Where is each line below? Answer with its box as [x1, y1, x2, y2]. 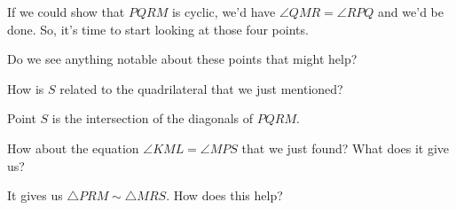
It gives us [7, 186, 63, 205]
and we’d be [378, 3, 444, 20]
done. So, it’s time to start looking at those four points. [7, 19, 309, 38]
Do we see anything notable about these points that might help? [7, 50, 358, 68]
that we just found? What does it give [241, 138, 450, 157]
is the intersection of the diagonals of [51, 109, 254, 128]
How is [7, 79, 44, 97]
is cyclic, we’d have [171, 3, 276, 20]
